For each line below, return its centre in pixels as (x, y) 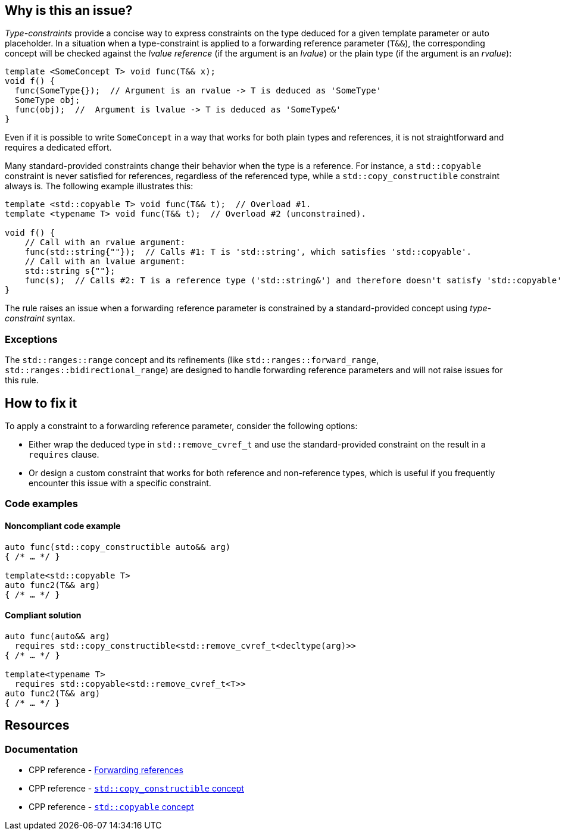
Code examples (42, 504)
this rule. (22, 380)
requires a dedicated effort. (58, 148)
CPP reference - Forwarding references (106, 770)
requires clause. (64, 455)
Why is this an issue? (69, 10)
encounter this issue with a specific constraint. (120, 483)
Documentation (41, 749)
